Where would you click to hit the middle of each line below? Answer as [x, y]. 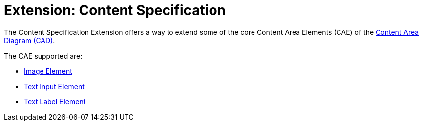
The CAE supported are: [43, 56]
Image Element [48, 71]
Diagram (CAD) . [30, 40]
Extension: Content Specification [115, 10]
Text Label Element [55, 101]
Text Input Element [54, 86]
